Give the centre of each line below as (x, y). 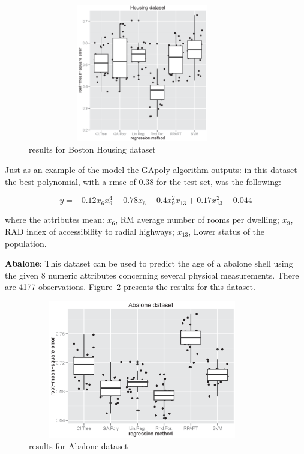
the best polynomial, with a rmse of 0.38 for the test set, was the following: (143, 181)
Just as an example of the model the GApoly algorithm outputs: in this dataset (151, 169)
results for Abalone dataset (79, 446)
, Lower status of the (227, 231)
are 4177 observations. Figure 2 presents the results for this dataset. (130, 287)
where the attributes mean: (55, 219)
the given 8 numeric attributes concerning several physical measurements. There (152, 275)
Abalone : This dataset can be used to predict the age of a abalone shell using (149, 263)
